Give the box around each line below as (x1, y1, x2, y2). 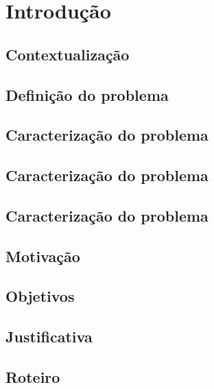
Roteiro (5, 366, 60, 388)
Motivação (5, 245, 80, 266)
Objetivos (5, 285, 75, 307)
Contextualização (5, 43, 130, 64)
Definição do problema (5, 84, 169, 105)
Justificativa (5, 326, 93, 347)
